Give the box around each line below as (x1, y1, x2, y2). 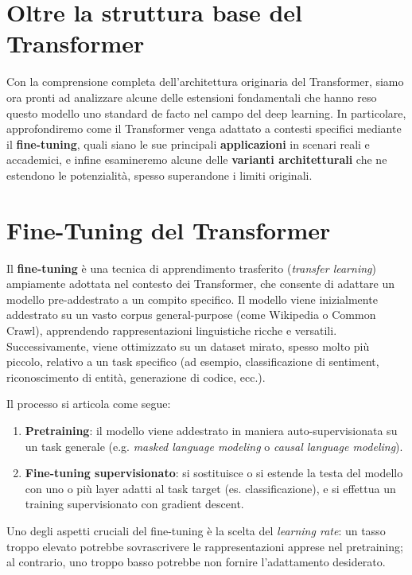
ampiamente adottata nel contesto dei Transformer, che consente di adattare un (6, 275, 395, 292)
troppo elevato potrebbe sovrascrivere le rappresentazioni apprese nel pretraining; (6, 538, 403, 554)
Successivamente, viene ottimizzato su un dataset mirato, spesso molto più (6, 337, 370, 354)
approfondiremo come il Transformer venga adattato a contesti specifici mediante (6, 120, 402, 137)
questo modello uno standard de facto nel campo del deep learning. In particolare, (6, 104, 406, 121)
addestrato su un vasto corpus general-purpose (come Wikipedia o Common (6, 306, 376, 323)
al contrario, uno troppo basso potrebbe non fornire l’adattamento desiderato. (6, 554, 386, 570)
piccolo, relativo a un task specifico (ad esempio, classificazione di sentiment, (6, 353, 379, 370)
